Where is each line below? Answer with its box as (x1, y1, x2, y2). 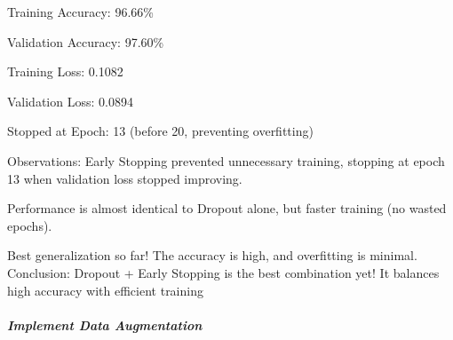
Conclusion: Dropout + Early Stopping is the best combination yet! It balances (7, 263, 440, 281)
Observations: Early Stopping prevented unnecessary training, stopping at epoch (7, 151, 445, 170)
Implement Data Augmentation (7, 315, 203, 334)
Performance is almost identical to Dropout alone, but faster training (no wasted (7, 199, 447, 217)
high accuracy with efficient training (7, 281, 203, 299)
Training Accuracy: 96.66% (7, 3, 154, 20)
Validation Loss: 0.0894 (7, 91, 133, 110)
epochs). (7, 216, 52, 234)
